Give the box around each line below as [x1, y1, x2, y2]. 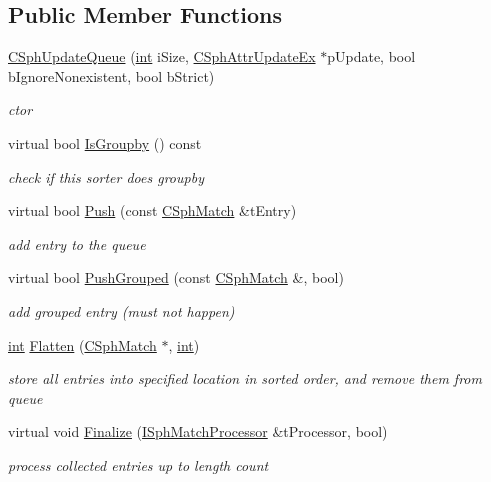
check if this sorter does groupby [8, 166, 204, 187]
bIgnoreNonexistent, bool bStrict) [8, 65, 215, 86]
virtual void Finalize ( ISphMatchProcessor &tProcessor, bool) [8, 421, 388, 442]
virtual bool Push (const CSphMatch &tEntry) [8, 200, 297, 221]
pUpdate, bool [327, 46, 416, 67]
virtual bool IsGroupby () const [8, 132, 202, 153]
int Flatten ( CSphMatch [8, 334, 157, 355]
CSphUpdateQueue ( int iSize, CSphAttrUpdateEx [8, 46, 316, 67]
